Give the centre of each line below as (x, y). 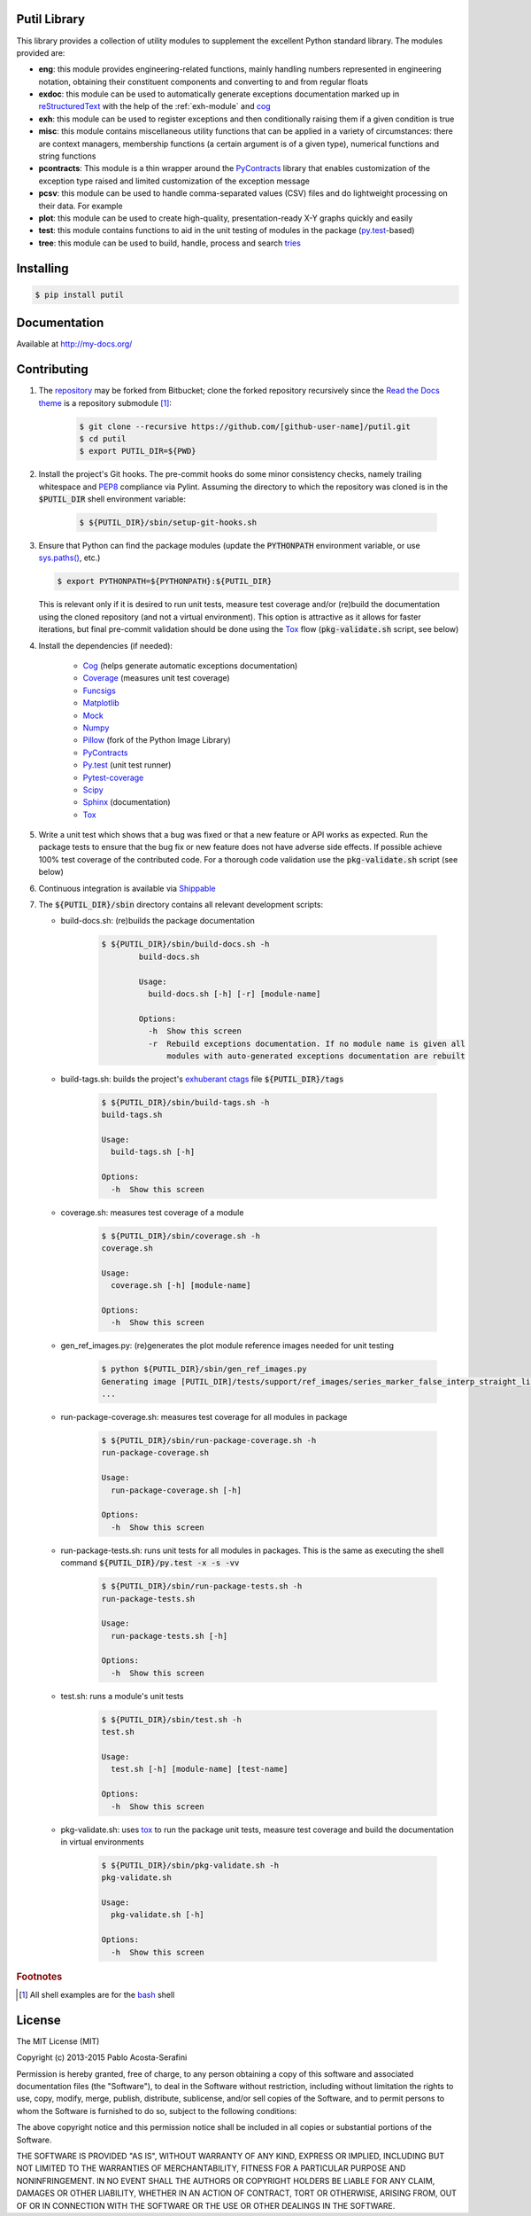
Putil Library (51, 19)
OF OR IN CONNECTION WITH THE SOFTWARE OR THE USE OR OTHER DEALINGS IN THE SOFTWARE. (206, 2205)
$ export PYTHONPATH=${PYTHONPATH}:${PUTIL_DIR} (165, 581)
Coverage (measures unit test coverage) (156, 678)
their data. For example (81, 206)
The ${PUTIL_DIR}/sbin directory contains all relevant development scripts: (181, 905)
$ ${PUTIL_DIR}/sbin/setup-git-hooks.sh (168, 523)
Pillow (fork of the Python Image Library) (157, 740)
